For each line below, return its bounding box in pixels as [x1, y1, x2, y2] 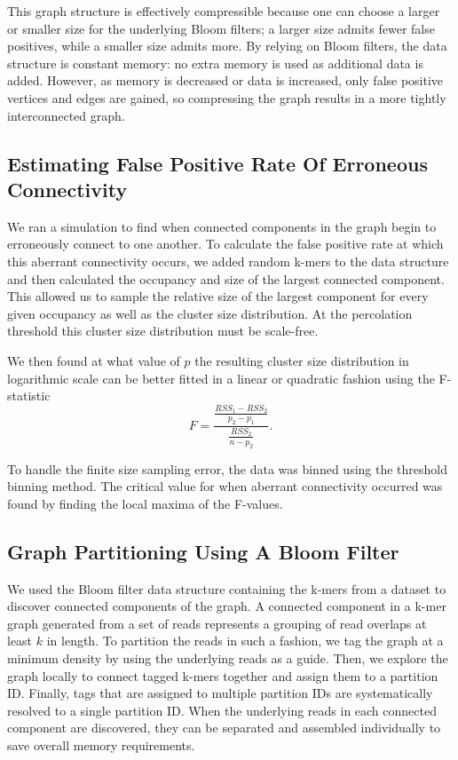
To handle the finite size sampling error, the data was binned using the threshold [7, 459, 448, 478]
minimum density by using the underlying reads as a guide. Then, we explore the [7, 648, 448, 667]
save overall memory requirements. [7, 735, 195, 754]
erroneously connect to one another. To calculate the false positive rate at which [7, 234, 444, 253]
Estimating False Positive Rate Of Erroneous [7, 149, 428, 177]
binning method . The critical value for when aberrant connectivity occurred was [7, 477, 443, 495]
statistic [7, 386, 51, 405]
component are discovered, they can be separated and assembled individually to [7, 718, 441, 737]
